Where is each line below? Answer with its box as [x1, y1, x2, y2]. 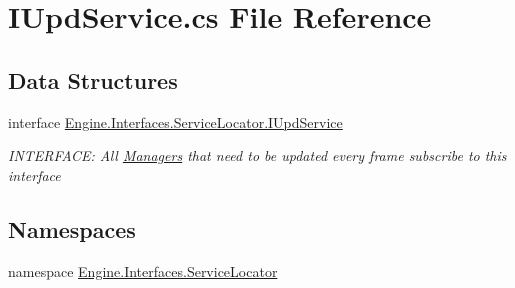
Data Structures [8, 64, 178, 95]
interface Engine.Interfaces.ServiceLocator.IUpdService [8, 111, 343, 132]
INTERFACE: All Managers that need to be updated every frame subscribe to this [8, 145, 507, 166]
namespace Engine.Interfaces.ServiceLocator [8, 260, 278, 281]
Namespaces [8, 213, 136, 244]
